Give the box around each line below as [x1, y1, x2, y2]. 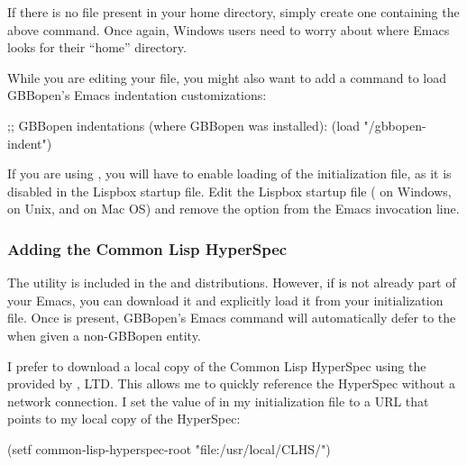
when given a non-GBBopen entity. [7, 325, 201, 344]
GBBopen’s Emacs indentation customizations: [7, 86, 267, 105]
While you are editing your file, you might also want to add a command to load [7, 68, 447, 87]
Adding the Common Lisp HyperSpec [7, 237, 288, 260]
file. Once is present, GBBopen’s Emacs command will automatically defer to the [7, 308, 456, 327]
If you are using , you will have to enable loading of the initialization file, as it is [7, 164, 452, 183]
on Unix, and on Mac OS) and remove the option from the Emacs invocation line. [7, 199, 460, 218]
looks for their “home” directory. [7, 38, 187, 57]
